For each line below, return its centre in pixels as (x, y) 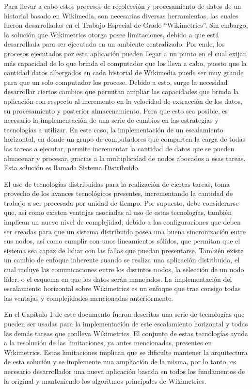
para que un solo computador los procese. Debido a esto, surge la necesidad (116, 82)
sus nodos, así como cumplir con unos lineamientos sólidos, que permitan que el (122, 241)
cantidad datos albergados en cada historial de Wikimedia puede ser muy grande (124, 73)
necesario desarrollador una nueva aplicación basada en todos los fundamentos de (125, 371)
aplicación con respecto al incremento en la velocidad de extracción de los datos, (123, 101)
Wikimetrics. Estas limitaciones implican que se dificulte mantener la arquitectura (126, 352)
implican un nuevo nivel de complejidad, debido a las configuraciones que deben (122, 222)
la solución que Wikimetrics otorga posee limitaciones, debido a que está (111, 34)
